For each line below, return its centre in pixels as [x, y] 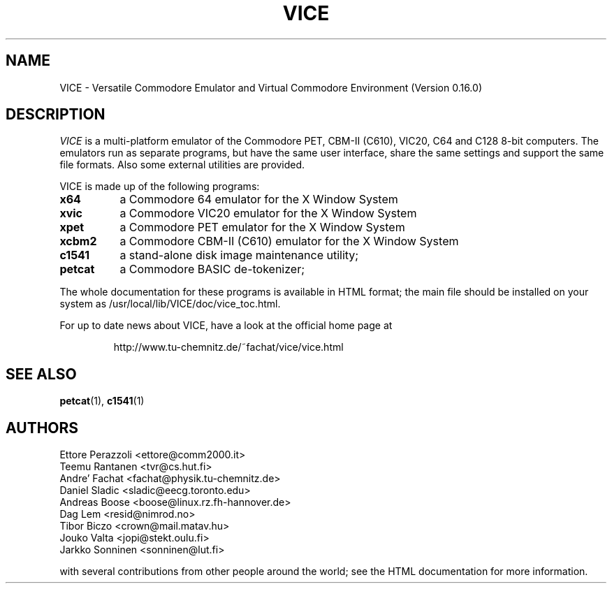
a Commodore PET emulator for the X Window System [262, 227]
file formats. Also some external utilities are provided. [182, 165]
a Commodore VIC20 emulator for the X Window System [268, 213]
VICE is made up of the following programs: [160, 187]
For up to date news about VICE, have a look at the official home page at [226, 326]
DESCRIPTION [56, 115]
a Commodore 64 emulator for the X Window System [259, 199]
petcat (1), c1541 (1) [102, 401]
